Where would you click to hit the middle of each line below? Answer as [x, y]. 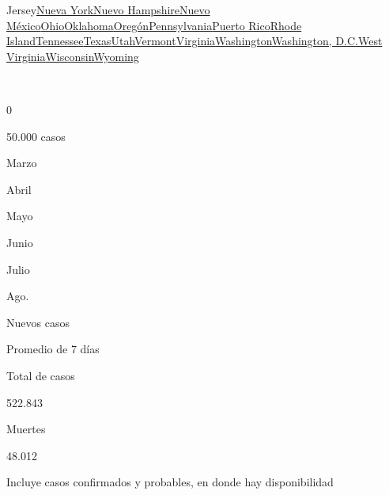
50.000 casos [36, 136]
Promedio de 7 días [53, 349]
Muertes [26, 429]
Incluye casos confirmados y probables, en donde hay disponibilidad [170, 482]
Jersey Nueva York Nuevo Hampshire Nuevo [108, 10]
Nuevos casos [38, 322]
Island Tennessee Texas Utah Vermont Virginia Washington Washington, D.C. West [194, 41]
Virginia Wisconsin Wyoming [73, 56]
